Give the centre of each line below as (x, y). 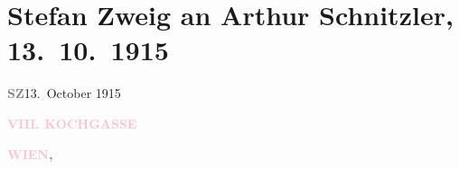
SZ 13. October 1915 (64, 93)
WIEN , (30, 153)
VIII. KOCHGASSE (72, 123)
